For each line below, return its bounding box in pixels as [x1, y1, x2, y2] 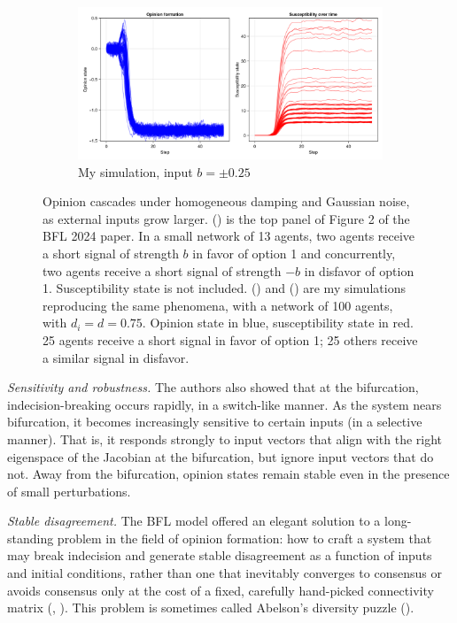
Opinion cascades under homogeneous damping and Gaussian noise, [43, 192, 410, 211]
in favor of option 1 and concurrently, [192, 243, 396, 262]
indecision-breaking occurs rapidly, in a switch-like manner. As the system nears [7, 395, 442, 413]
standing [7, 528, 54, 547]
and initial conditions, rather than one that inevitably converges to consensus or [7, 564, 442, 582]
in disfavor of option [304, 261, 414, 280]
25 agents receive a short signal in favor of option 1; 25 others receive [43, 330, 418, 349]
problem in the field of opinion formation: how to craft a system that [57, 528, 432, 547]
